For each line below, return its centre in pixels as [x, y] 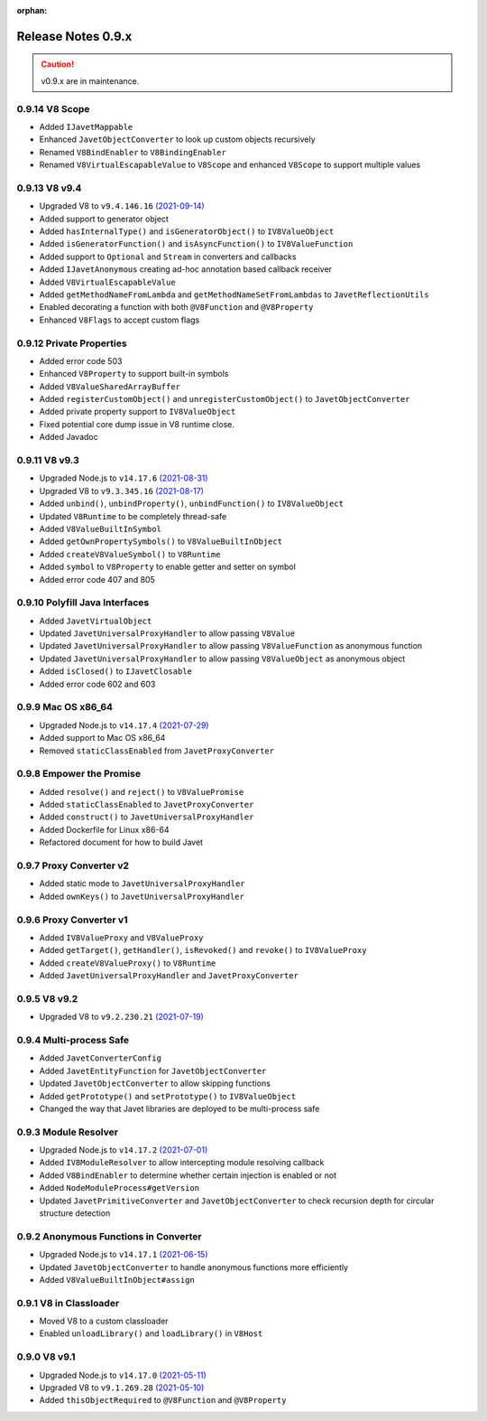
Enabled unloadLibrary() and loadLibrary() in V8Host [151, 1333]
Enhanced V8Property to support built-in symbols [134, 374]
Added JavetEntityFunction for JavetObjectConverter [153, 1070]
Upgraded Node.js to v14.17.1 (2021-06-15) [124, 1255]
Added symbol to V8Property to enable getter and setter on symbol [168, 567]
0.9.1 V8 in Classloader [68, 1303]
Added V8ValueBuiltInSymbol [101, 528]
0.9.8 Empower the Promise [79, 774]
